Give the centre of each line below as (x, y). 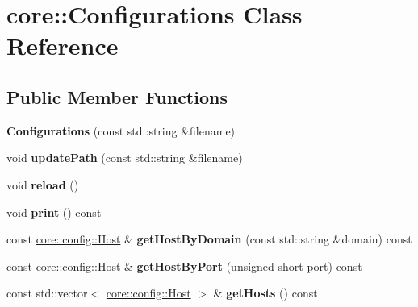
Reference (63, 46)
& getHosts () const (265, 293)
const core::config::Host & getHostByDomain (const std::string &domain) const (209, 239)
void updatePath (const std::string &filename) (125, 158)
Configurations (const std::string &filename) (121, 130)
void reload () (43, 184)
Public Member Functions (117, 96)
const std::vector (47, 293)
